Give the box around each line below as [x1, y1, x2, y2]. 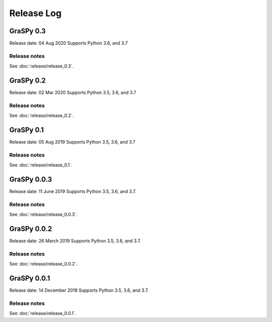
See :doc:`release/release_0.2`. [9, 112, 74, 118]
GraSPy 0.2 [9, 76, 46, 85]
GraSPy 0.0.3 [9, 175, 52, 184]
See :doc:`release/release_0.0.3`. [9, 212, 78, 218]
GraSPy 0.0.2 [9, 225, 52, 233]
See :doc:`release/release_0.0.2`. [9, 261, 78, 267]
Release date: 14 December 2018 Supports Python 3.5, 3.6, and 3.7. [9, 287, 149, 293]
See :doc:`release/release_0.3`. [9, 63, 74, 69]
